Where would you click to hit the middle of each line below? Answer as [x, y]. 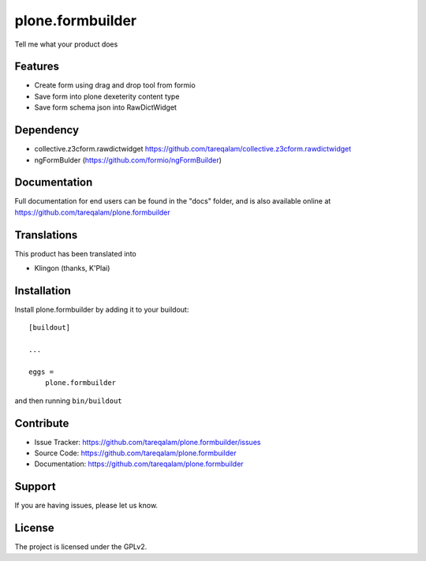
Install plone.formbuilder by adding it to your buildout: [102, 310]
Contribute [42, 423]
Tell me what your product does [66, 44]
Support [35, 486]
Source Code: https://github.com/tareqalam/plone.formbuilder [135, 453]
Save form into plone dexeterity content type [107, 96]
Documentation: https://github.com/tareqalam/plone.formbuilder [139, 464]
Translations [46, 235]
